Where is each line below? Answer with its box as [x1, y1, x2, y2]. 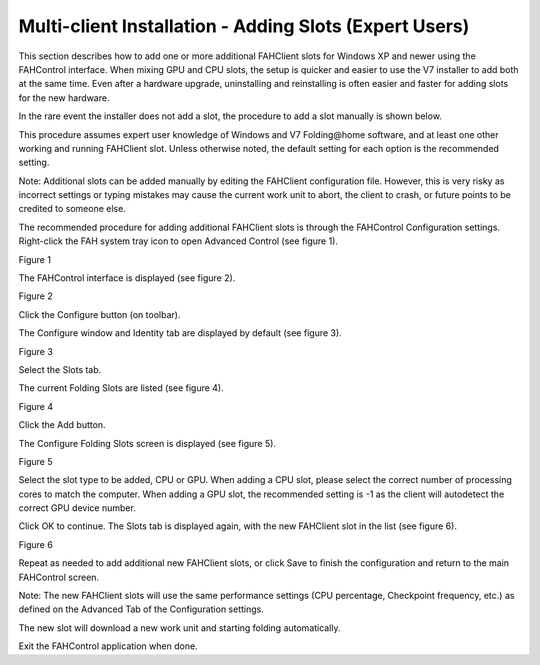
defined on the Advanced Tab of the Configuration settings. [18, 603, 264, 615]
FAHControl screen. [18, 571, 100, 583]
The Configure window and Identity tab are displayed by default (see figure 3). [18, 327, 342, 339]
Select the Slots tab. [18, 363, 102, 375]
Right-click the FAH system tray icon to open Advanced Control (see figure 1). [18, 235, 339, 247]
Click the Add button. [18, 419, 106, 431]
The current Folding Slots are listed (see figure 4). [18, 382, 224, 394]
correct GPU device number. [18, 502, 137, 514]
